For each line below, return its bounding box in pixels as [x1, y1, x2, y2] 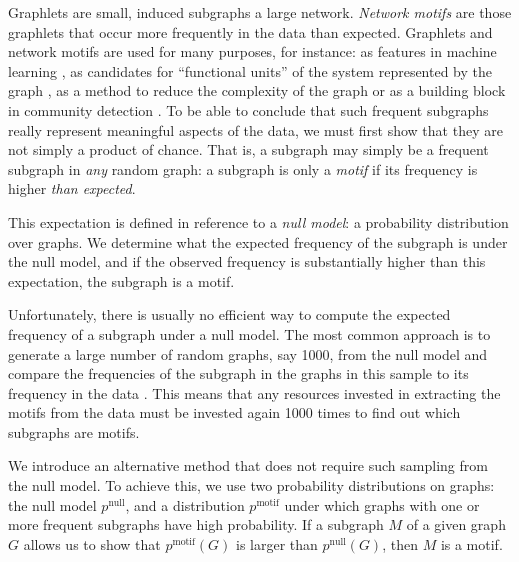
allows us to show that [23, 533, 161, 554]
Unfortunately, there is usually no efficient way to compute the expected [8, 304, 451, 325]
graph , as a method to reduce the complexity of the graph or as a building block [8, 80, 506, 101]
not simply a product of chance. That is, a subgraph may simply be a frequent [8, 139, 489, 160]
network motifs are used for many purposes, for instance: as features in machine [8, 41, 497, 62]
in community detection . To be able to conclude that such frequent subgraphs [8, 99, 489, 120]
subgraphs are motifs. [8, 421, 140, 442]
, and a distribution [125, 494, 245, 515]
